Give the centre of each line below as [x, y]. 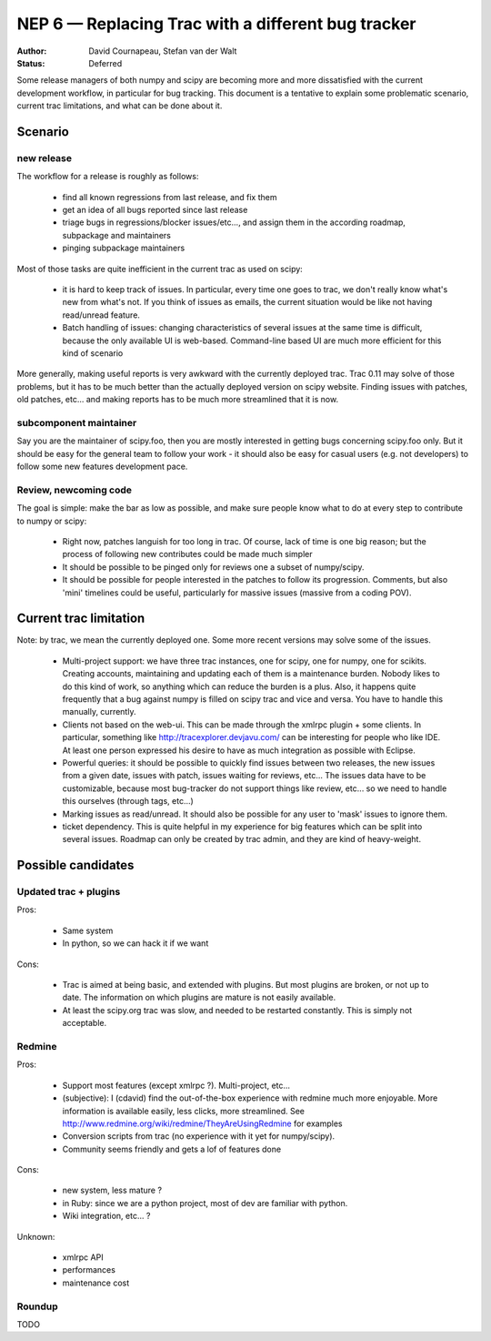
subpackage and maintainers [117, 235]
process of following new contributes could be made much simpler [187, 554]
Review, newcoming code [74, 490]
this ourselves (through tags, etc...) [128, 801]
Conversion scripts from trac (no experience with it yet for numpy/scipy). [199, 1136]
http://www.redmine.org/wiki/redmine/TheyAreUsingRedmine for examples [202, 1123]
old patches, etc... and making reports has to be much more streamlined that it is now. [178, 400]
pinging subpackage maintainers [124, 248]
